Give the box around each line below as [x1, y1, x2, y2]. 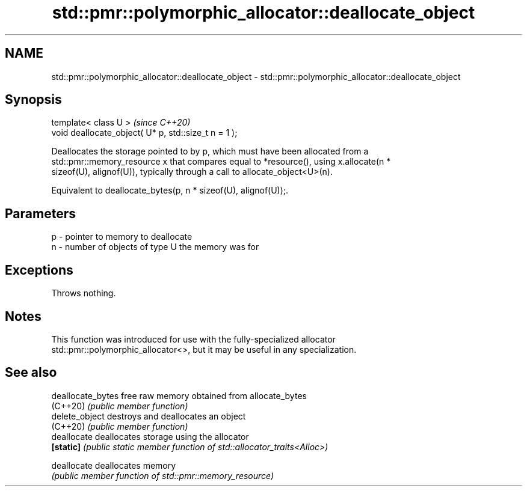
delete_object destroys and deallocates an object [51, 410, 246, 421]
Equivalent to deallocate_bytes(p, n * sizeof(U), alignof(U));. [51, 185, 289, 196]
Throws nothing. [51, 288, 116, 299]
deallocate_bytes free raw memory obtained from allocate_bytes [51, 390, 307, 401]
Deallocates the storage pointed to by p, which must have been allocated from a [51, 146, 369, 157]
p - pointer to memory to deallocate [51, 231, 193, 242]
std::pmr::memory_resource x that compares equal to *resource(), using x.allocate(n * [51, 156, 391, 167]
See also [5, 365, 57, 380]
